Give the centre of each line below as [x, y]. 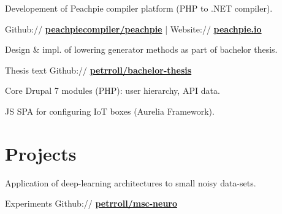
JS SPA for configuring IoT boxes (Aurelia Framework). [110, 111]
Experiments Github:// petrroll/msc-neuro [91, 203]
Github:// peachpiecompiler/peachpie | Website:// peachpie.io [133, 29]
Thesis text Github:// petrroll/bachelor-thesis [98, 70]
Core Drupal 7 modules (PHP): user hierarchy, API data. [112, 90]
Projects [41, 153]
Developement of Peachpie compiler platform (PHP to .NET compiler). [139, 8]
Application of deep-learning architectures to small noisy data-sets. [131, 182]
